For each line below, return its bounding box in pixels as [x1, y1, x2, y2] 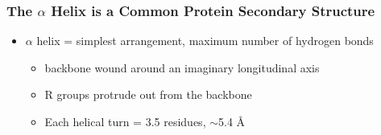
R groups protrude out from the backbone [44, 86, 252, 103]
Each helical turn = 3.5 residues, [44, 113, 206, 129]
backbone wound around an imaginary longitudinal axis [44, 59, 320, 76]
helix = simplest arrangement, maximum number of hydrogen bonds [36, 32, 374, 49]
